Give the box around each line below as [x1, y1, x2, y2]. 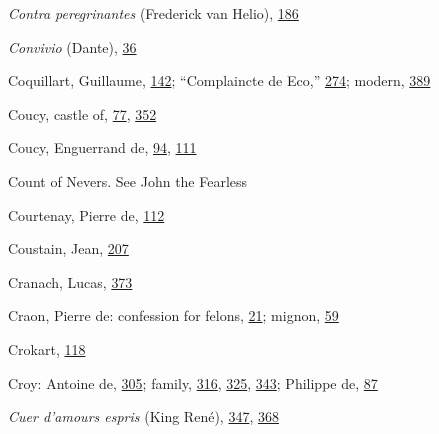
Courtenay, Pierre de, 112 [8, 204, 165, 225]
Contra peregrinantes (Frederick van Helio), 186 [8, 3, 299, 23]
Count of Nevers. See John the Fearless [8, 170, 248, 191]
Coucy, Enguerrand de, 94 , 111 [8, 137, 197, 158]
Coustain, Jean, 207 [8, 238, 129, 259]
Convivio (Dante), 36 [8, 36, 137, 57]
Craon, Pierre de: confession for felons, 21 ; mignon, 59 [8, 305, 339, 326]
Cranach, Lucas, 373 [8, 271, 133, 292]
